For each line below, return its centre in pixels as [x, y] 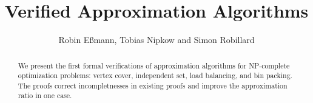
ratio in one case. [45, 95]
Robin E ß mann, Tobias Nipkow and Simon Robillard [156, 40]
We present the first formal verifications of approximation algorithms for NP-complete [154, 65]
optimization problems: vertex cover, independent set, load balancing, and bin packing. [155, 75]
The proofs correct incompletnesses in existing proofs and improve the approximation [153, 85]
